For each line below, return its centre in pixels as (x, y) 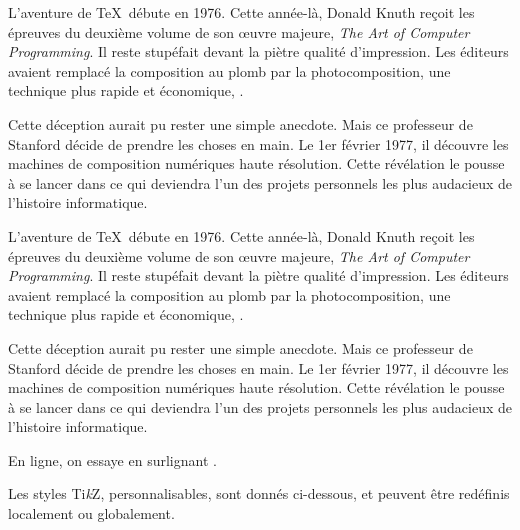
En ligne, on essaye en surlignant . (112, 459)
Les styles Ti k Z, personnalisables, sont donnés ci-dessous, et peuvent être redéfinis (259, 493)
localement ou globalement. (91, 513)
